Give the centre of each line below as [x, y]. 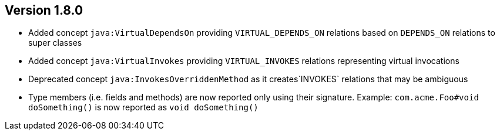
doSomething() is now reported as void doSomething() [143, 107]
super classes [55, 43]
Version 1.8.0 [44, 10]
